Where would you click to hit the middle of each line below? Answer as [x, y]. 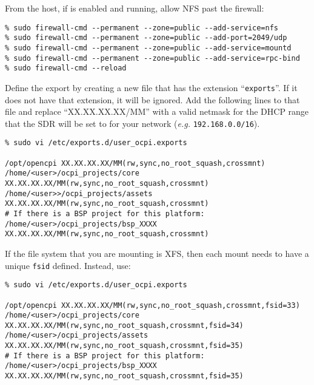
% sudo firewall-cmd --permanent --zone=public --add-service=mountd [148, 48]
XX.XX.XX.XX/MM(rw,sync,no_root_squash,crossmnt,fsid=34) [124, 325]
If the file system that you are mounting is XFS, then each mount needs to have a [157, 253]
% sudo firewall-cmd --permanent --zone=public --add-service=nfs [142, 28]
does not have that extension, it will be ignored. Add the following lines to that [152, 99]
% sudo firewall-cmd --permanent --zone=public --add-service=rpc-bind [152, 58]
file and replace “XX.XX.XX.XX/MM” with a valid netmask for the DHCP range [157, 111]
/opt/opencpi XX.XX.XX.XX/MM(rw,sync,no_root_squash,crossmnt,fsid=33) [152, 305]
